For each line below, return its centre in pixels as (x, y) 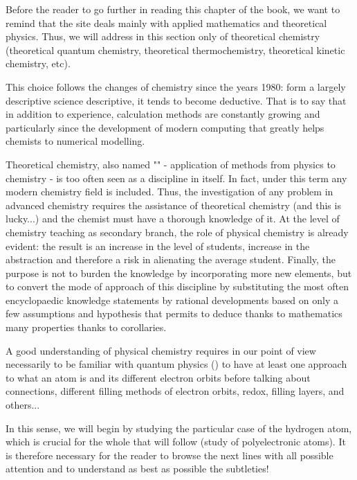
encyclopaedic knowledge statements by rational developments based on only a (172, 300)
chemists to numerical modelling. (75, 141)
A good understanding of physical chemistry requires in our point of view (161, 350)
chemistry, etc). (38, 63)
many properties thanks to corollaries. (86, 327)
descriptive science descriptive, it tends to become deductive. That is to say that (176, 100)
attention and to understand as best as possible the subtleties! (137, 469)
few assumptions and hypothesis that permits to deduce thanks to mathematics (174, 313)
